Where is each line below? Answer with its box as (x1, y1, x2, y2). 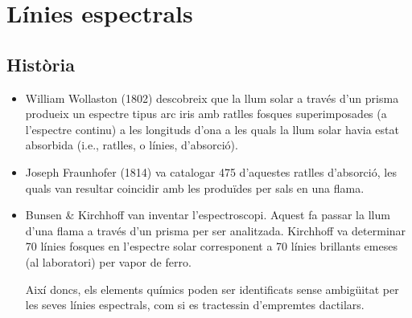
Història (6, 51, 75, 76)
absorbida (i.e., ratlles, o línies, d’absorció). (25, 137, 238, 153)
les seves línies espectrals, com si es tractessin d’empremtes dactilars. (25, 296, 365, 313)
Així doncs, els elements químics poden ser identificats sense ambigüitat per (25, 280, 399, 297)
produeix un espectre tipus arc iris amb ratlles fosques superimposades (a (25, 105, 387, 122)
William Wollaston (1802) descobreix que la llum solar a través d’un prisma (25, 89, 399, 106)
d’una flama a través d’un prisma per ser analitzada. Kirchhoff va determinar (25, 222, 406, 238)
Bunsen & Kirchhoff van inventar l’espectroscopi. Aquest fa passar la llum (25, 206, 390, 223)
